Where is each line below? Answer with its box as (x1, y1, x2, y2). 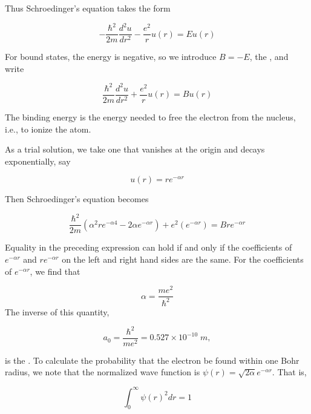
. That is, (272, 366, 307, 378)
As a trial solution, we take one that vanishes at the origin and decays (5, 143, 265, 156)
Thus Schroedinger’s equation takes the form (5, 2, 171, 14)
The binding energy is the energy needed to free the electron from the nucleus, (5, 110, 296, 123)
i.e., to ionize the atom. (5, 122, 91, 135)
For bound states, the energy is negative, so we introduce (5, 50, 217, 63)
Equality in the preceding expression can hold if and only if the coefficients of (5, 241, 292, 254)
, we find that (30, 264, 80, 277)
